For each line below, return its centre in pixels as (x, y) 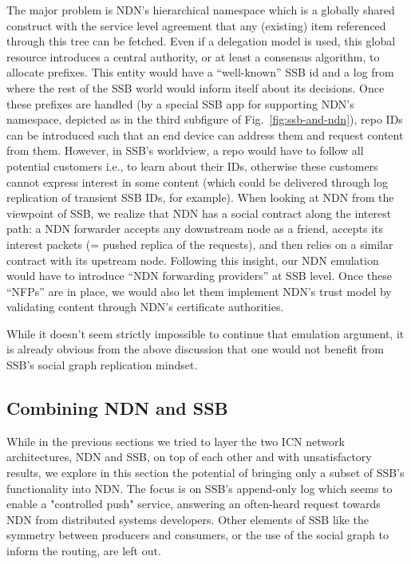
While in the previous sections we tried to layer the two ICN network (176, 441)
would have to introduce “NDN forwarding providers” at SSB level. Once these (199, 276)
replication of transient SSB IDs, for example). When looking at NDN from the (200, 197)
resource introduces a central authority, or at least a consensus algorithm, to (193, 56)
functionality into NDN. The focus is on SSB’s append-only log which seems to (200, 488)
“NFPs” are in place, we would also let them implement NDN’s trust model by (199, 291)
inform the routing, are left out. (84, 551)
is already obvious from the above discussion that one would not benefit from (196, 349)
